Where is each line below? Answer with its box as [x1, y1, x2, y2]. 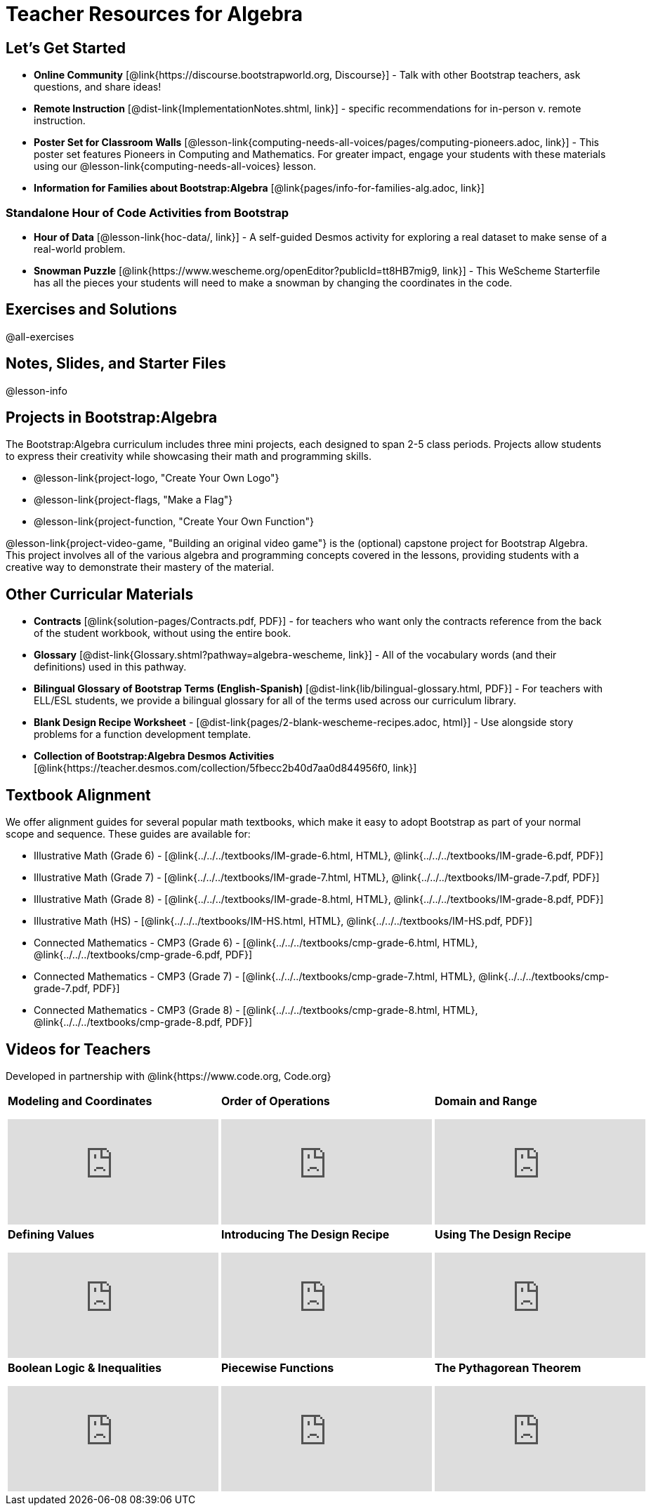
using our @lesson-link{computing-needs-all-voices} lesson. [34, 160, 316, 173]
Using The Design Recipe [435, 1227, 572, 1241]
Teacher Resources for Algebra [6, 2, 303, 26]
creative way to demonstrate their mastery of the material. [6, 561, 275, 574]
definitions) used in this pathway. [34, 661, 187, 673]
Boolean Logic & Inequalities [8, 1360, 162, 1375]
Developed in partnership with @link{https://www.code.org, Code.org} [6, 1069, 331, 1082]
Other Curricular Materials [6, 585, 194, 603]
